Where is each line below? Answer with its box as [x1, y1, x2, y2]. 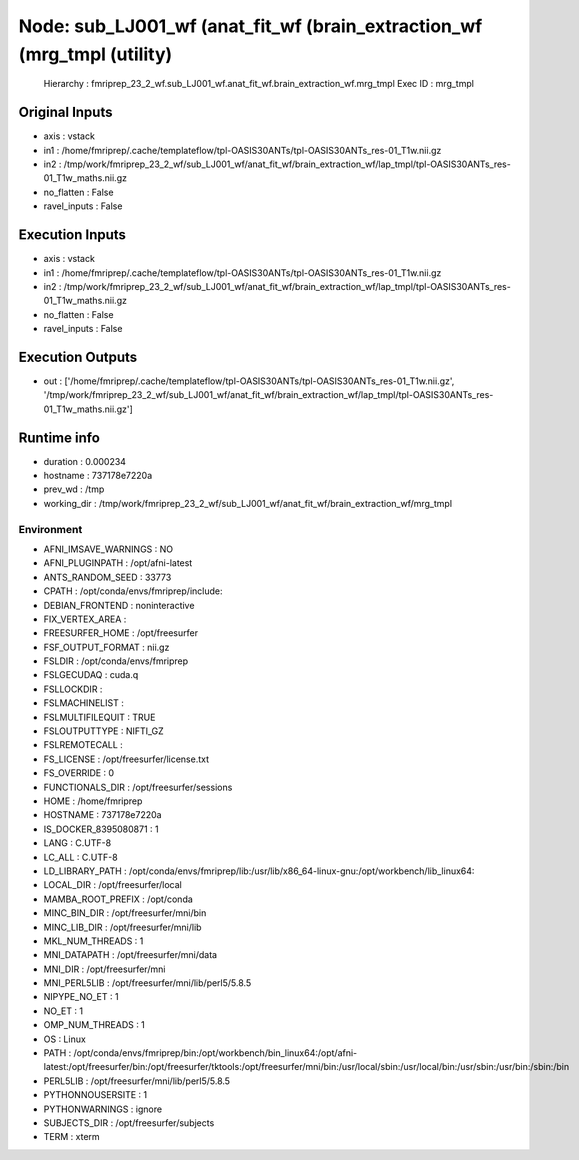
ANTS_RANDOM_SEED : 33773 [43, 571, 172, 583]
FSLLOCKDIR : [43, 683, 103, 695]
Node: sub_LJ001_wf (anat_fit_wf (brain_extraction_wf [18, 15, 483, 37]
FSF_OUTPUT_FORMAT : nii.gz [43, 641, 170, 653]
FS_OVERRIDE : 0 [43, 767, 115, 779]
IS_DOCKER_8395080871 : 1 [43, 823, 159, 835]
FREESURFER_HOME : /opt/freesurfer [43, 627, 199, 639]
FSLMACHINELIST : [43, 697, 124, 709]
